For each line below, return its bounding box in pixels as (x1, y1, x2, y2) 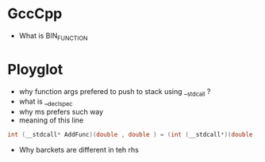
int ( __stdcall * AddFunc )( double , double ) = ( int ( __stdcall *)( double (7, 131, 253, 139)
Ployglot (7, 60, 63, 78)
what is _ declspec (18, 96, 73, 108)
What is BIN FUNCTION (18, 31, 88, 42)
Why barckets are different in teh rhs (18, 145, 140, 155)
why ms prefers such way (18, 107, 104, 117)
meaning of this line (18, 115, 84, 125)
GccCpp (7, 5, 63, 23)
